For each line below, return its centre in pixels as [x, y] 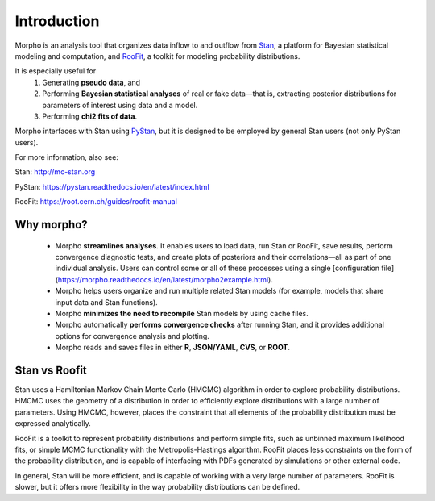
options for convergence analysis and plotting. [132, 336]
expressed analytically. [53, 424]
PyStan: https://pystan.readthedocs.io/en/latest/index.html [112, 186]
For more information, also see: [66, 157]
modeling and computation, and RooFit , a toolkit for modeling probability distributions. [157, 56]
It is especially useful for [56, 71]
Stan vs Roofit [51, 370]
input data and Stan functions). [107, 302]
